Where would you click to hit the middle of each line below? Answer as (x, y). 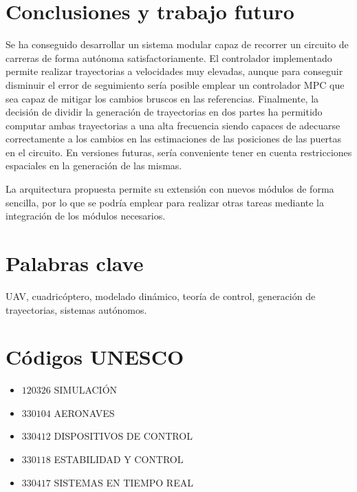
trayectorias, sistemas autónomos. (76, 309)
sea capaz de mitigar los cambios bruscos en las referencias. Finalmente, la (162, 98)
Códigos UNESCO (95, 357)
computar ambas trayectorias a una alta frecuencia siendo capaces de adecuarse (173, 125)
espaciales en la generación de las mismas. (94, 165)
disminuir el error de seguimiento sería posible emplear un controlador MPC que (175, 84)
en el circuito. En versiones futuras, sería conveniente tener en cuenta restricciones (179, 152)
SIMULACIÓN (86, 390)
